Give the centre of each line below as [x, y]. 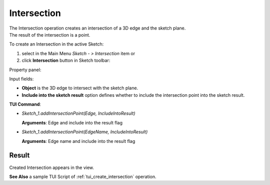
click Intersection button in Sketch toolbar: [66, 61]
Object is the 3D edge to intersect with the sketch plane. [80, 88]
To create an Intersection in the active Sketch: [56, 44]
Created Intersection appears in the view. [52, 167]
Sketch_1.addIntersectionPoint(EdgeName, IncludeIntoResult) [85, 132]
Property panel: [25, 70]
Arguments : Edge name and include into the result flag [78, 141]
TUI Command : [25, 104]
